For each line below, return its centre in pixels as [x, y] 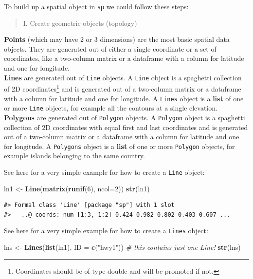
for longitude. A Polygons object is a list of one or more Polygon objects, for [119, 146]
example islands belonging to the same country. [74, 156]
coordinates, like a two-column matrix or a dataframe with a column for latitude [124, 58]
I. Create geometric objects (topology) [80, 23]
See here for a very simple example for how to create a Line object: [104, 172]
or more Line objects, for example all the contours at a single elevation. [111, 108]
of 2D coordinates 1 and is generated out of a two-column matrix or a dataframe [123, 88]
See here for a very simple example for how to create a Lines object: [106, 231]
